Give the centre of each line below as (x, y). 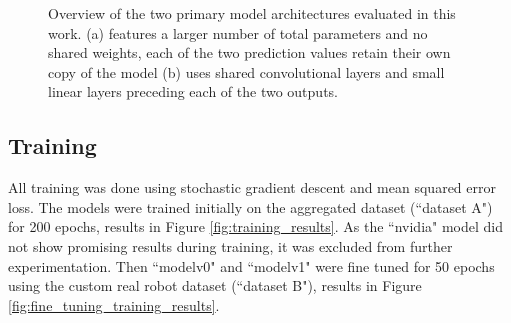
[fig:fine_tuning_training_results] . (114, 304)
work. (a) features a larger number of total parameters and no (238, 32)
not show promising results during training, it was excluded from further (230, 245)
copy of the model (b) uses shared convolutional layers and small (246, 71)
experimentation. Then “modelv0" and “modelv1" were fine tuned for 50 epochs (251, 265)
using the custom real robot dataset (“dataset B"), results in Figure (215, 285)
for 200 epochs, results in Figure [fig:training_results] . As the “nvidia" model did (255, 226)
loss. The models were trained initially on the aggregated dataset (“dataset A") (250, 206)
